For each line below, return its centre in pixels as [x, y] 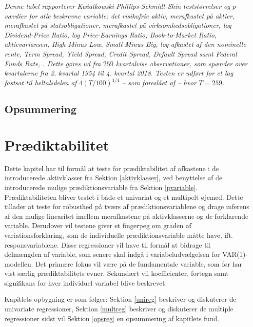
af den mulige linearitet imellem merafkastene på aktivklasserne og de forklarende [126, 216]
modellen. [19, 263]
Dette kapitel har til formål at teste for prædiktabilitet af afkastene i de [112, 168]
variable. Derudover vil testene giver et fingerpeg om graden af [98, 225]
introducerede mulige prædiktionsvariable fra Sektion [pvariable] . [101, 187]
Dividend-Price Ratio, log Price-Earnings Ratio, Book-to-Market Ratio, [111, 34]
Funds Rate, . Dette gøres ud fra [53, 63]
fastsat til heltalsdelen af [41, 83]
